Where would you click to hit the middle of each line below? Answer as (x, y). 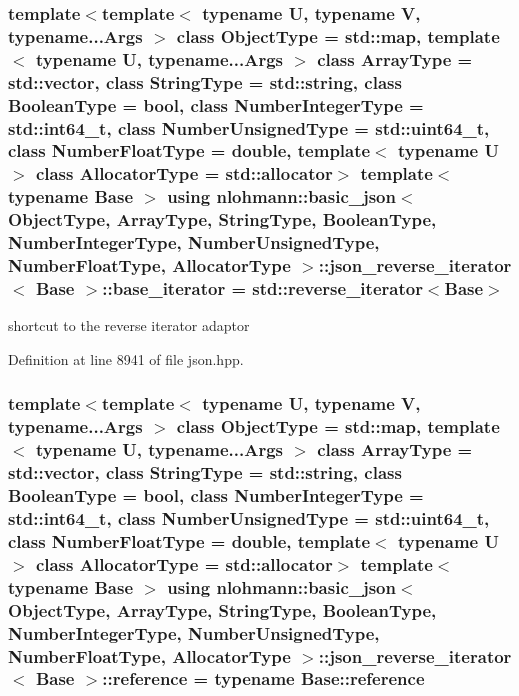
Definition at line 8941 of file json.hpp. (126, 358)
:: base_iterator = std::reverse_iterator (262, 287)
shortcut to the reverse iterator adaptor (129, 325)
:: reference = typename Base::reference (263, 678)
